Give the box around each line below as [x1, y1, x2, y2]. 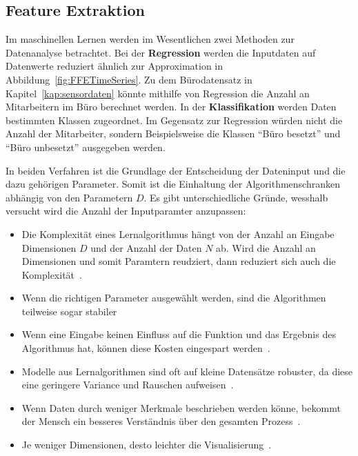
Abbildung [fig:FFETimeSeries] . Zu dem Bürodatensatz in [6, 72, 252, 86]
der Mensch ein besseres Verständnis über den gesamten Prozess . [21, 414, 301, 428]
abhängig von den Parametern [6, 190, 133, 204]
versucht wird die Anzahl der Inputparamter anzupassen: [6, 204, 246, 218]
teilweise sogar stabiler [21, 304, 117, 318]
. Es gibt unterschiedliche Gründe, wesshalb [143, 190, 328, 204]
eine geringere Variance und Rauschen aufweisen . [21, 377, 234, 392]
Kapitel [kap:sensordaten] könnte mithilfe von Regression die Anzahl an [6, 86, 310, 100]
